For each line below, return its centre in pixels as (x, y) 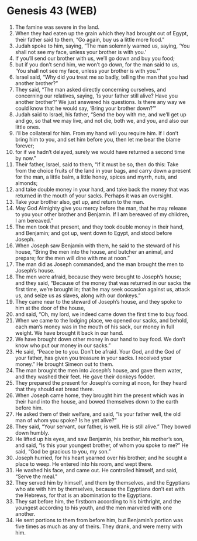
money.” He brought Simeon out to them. (64, 364)
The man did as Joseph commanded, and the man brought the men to (99, 264)
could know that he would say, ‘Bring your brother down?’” (86, 108)
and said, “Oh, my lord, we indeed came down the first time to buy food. (102, 314)
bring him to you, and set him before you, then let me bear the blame (98, 139)
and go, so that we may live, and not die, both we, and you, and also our (102, 120)
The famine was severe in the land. (57, 27)
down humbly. (32, 432)
